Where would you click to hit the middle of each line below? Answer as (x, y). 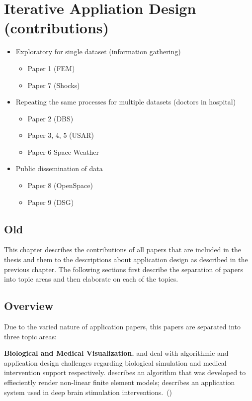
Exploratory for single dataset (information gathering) (98, 51)
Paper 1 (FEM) (51, 68)
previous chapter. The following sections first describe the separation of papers (124, 269)
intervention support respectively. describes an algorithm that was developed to (125, 372)
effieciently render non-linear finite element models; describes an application (120, 382)
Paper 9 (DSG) (51, 202)
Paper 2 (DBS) (50, 118)
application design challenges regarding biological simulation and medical (115, 362)
